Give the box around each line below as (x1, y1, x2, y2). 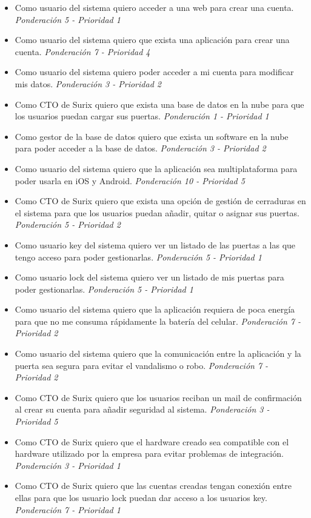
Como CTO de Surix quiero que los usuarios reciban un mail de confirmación (15, 391, 302, 403)
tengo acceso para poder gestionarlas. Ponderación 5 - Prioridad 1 (15, 250, 262, 263)
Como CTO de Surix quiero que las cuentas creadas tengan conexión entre (15, 479, 292, 492)
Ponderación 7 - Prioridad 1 (15, 503, 121, 516)
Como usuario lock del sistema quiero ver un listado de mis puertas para (15, 271, 284, 284)
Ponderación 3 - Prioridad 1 (15, 459, 121, 471)
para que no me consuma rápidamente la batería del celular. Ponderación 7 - (15, 314, 301, 327)
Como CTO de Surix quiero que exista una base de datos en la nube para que (15, 98, 304, 110)
